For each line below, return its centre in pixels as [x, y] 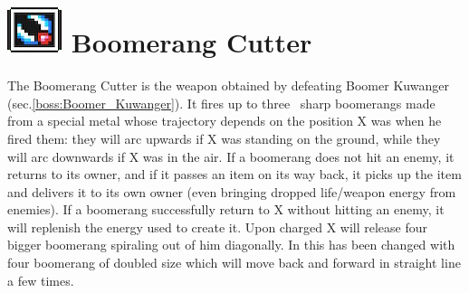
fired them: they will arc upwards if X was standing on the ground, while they [224, 138]
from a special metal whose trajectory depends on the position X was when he [225, 121]
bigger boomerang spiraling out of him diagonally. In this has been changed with [231, 245]
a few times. [41, 280]
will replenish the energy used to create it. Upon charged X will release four [218, 227]
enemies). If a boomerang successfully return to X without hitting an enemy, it [226, 209]
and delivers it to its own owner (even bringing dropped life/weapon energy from [232, 191]
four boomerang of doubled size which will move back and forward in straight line [234, 263]
